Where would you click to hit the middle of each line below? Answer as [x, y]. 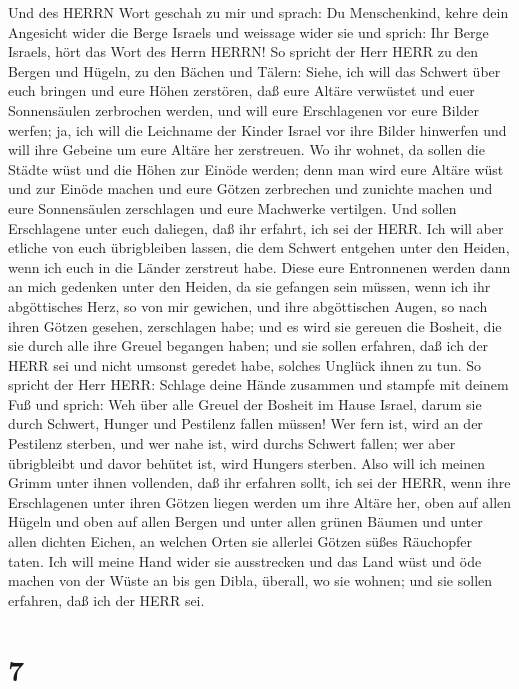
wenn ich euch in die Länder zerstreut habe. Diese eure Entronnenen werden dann [259, 266]
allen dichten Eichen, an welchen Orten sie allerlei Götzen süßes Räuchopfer [240, 541]
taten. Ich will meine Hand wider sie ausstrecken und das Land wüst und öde [245, 560]
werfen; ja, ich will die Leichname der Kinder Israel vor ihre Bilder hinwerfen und [257, 129]
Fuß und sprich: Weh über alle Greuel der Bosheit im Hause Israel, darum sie [245, 403]
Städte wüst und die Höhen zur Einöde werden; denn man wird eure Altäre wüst [256, 168]
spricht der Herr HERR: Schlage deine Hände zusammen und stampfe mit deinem [258, 384]
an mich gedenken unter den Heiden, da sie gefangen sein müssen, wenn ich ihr [249, 286]
